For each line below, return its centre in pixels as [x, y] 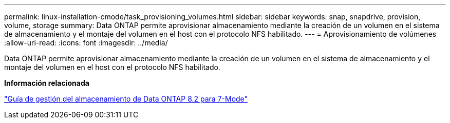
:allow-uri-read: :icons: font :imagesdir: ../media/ [86, 43]
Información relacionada [47, 83]
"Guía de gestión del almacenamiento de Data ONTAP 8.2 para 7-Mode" [126, 99]
